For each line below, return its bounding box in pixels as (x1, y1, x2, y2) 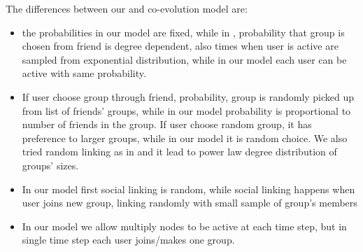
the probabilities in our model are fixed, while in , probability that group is (22, 24, 345, 39)
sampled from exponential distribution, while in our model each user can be (22, 52, 347, 66)
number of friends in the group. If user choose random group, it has (22, 117, 312, 132)
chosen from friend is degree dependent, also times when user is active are (22, 38, 339, 53)
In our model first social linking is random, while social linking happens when (22, 181, 355, 196)
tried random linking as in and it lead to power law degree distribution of (22, 144, 337, 159)
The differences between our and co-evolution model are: (6, 1, 248, 15)
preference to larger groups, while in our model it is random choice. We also (22, 130, 348, 145)
